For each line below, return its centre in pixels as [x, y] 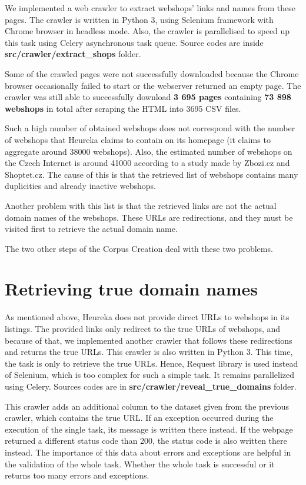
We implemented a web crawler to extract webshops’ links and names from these [150, 8]
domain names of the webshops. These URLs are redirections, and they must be [149, 217]
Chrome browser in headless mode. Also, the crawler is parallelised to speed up [147, 31]
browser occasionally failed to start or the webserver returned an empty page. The [153, 85]
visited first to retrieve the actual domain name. [91, 229]
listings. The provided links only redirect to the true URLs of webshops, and [143, 328]
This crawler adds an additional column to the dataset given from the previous [147, 406]
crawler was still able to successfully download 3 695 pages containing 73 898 [148, 97]
